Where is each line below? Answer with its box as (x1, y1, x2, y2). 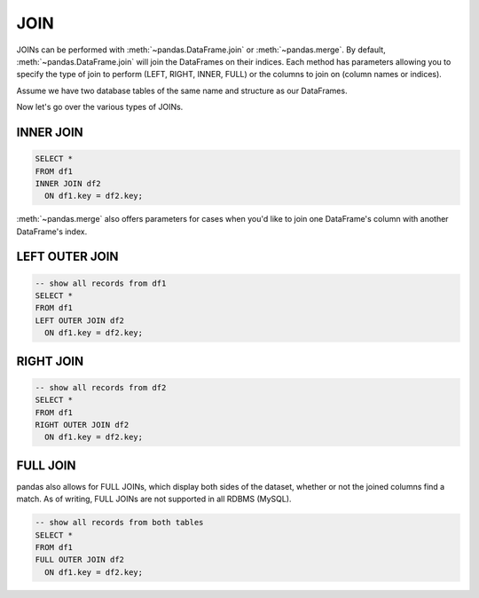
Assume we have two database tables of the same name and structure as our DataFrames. (16, 85, 348, 96)
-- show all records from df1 (35, 278, 167, 288)
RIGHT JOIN (16, 353, 84, 368)
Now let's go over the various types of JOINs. (16, 102, 184, 113)
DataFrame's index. (16, 226, 88, 237)
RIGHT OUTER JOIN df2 (35, 420, 130, 429)
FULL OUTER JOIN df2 (35, 555, 124, 565)
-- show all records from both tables (35, 517, 204, 528)
